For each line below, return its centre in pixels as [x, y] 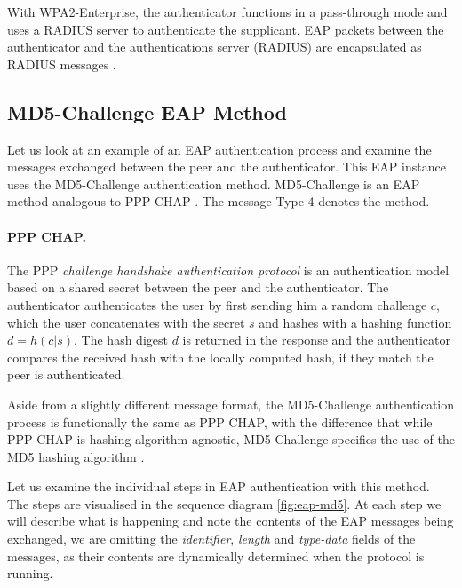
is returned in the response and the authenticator [316, 340]
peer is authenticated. [66, 374]
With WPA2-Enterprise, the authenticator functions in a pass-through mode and [227, 12]
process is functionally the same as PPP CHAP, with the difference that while [220, 421]
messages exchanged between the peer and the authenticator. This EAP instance [227, 167]
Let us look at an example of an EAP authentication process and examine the [219, 149]
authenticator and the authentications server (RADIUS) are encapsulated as [215, 47]
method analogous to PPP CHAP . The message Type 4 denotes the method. [219, 201]
